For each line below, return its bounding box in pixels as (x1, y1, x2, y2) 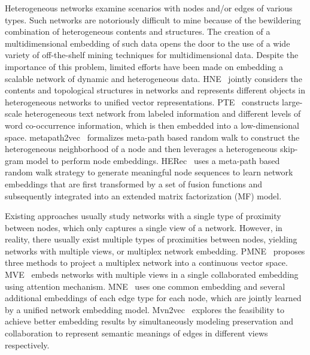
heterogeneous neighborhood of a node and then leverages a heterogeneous (5, 142, 278, 155)
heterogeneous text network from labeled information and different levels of (25, 107, 301, 120)
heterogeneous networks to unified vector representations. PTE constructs (5, 95, 279, 108)
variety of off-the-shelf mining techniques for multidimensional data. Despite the (5, 48, 299, 61)
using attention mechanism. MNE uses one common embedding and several (5, 280, 285, 292)
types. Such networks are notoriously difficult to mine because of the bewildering (5, 13, 301, 26)
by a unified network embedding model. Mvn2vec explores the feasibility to (5, 303, 284, 315)
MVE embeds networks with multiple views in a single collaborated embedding (5, 268, 299, 281)
